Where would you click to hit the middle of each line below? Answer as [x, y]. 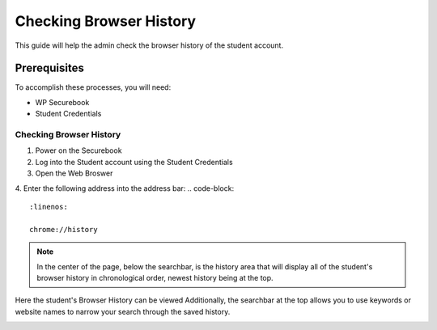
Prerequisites [49, 68]
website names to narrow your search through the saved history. [123, 311]
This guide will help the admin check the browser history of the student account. [149, 45]
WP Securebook [62, 102]
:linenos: [49, 207]
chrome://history [64, 229]
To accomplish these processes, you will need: [93, 87]
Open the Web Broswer [74, 173]
